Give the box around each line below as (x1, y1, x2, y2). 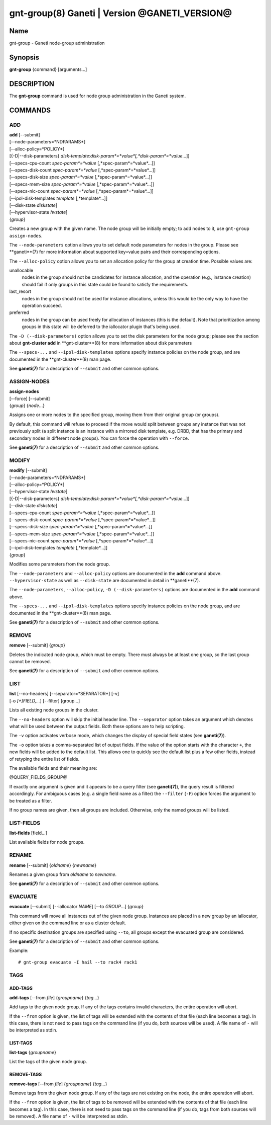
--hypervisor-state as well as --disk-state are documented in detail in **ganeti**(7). (9, 578, 200, 584)
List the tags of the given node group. (9, 1059, 87, 1065)
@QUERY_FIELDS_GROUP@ (9, 774, 68, 780)
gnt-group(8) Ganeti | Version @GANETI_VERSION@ (9, 8, 232, 19)
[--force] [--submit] (9, 395, 50, 401)
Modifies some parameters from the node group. (9, 561, 110, 567)
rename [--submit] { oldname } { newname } (9, 862, 97, 868)
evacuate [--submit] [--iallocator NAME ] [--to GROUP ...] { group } (9, 904, 144, 910)
